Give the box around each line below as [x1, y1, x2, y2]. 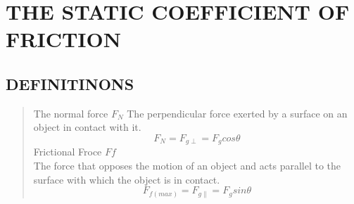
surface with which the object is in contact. [33, 172, 220, 186]
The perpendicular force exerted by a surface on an [127, 106, 348, 120]
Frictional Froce [33, 144, 102, 159]
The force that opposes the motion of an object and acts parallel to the [33, 158, 341, 172]
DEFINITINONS [6, 72, 134, 94]
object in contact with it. [33, 120, 141, 134]
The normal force [33, 106, 108, 120]
